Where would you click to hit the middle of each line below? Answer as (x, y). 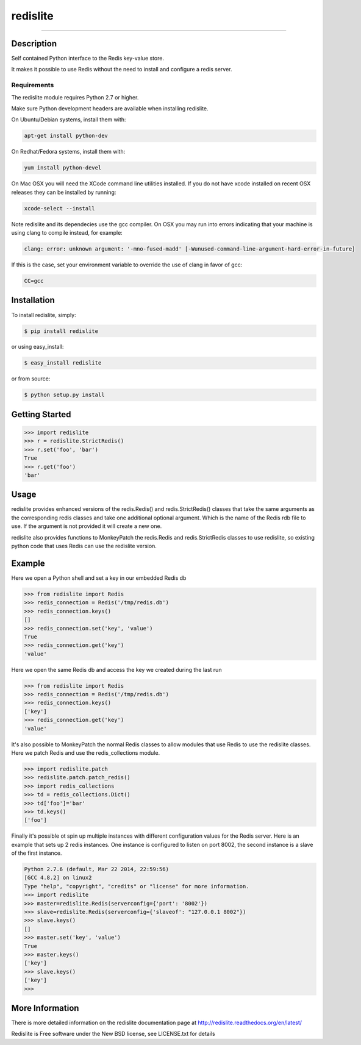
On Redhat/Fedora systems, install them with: (68, 152)
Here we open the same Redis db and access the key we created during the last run (116, 669)
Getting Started (41, 414)
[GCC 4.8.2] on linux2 (58, 878)
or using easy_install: (38, 347)
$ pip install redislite (61, 331)
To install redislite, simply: (44, 315)
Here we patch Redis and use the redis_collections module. (86, 752)
